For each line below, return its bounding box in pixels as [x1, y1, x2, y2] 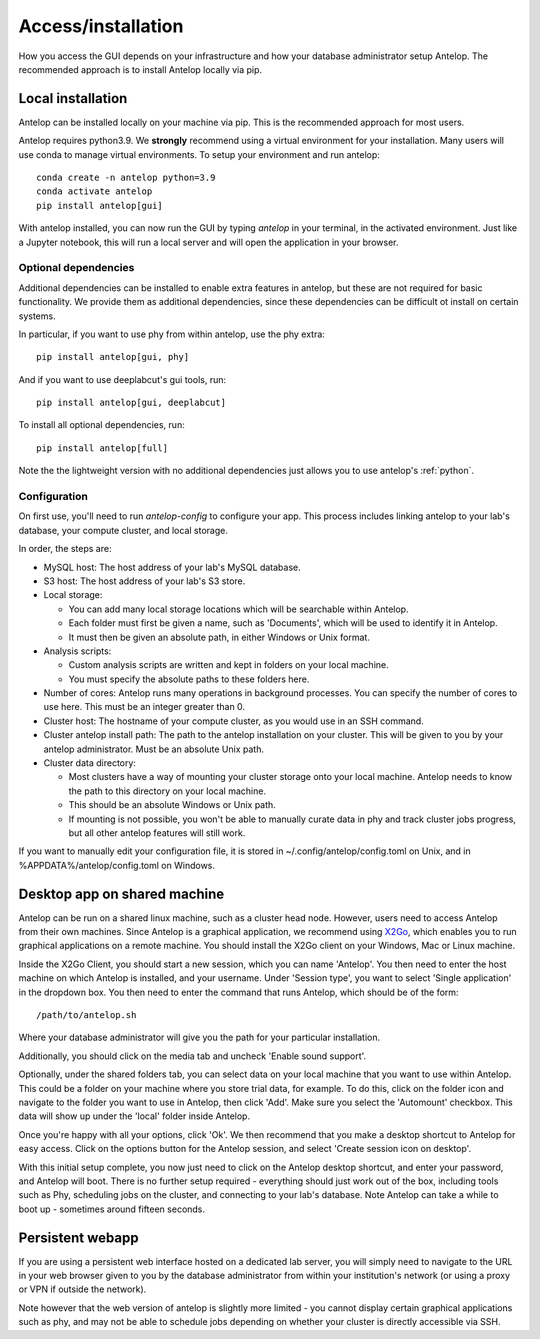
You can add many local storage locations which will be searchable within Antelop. [68, 603, 409, 615]
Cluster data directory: [43, 757, 137, 769]
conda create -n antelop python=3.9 [36, 172, 216, 184]
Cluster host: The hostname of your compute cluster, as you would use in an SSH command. [43, 715, 424, 727]
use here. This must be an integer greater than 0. [43, 701, 245, 713]
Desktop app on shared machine [18, 885, 225, 902]
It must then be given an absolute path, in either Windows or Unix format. [68, 631, 370, 643]
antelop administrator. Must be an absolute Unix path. [43, 743, 265, 755]
